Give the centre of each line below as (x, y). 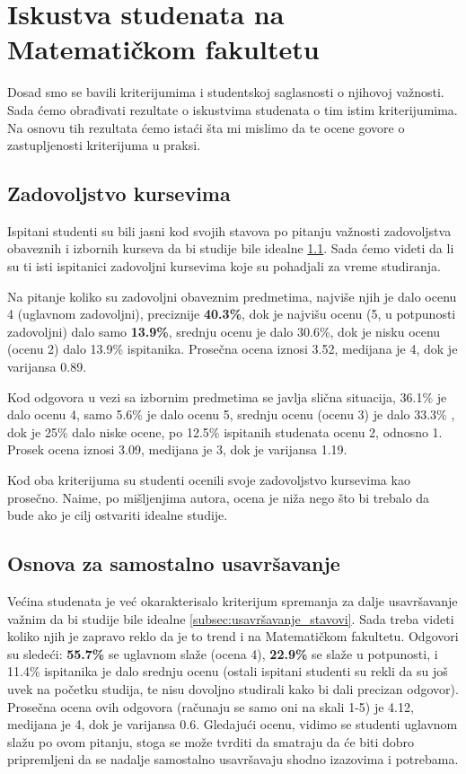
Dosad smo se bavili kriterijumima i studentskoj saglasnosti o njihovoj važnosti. (226, 92)
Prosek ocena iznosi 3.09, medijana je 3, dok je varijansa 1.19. (177, 449)
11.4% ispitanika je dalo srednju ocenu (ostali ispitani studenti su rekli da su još (228, 671)
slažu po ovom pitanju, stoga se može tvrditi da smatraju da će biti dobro (211, 741)
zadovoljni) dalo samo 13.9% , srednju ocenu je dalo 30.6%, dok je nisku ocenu (224, 331)
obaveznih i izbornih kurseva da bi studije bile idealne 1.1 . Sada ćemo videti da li (231, 248)
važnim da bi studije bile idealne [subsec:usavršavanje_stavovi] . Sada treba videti (231, 618)
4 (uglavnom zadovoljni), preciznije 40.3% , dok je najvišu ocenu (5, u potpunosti (232, 314)
